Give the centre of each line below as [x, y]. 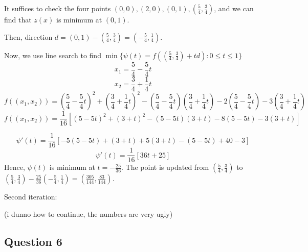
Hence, [15, 167]
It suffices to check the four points [58, 8]
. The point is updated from [165, 167]
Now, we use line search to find [53, 55]
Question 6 [33, 241]
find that [18, 19]
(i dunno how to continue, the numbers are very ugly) [89, 214]
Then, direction [28, 36]
